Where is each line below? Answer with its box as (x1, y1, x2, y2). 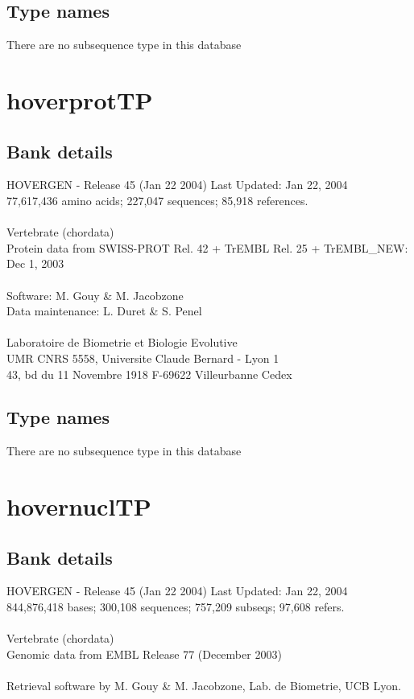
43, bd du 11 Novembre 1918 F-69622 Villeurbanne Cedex (6, 365, 292, 382)
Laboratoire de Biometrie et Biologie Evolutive (6, 334, 238, 351)
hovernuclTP (6, 490, 151, 523)
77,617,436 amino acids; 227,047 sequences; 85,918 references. (6, 191, 308, 208)
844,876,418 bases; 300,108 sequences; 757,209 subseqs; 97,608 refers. (6, 598, 345, 615)
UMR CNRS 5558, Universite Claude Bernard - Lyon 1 (6, 349, 279, 366)
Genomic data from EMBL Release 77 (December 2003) (6, 645, 282, 662)
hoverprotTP (6, 83, 153, 116)
